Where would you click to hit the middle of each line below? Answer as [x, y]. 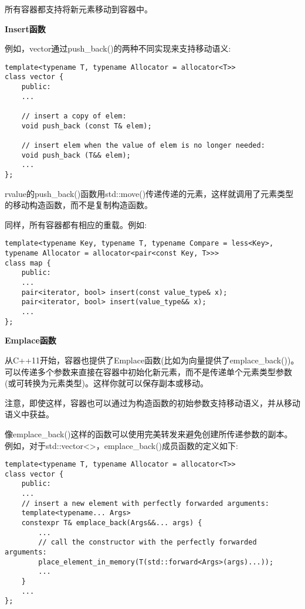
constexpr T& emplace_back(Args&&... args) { [112, 523]
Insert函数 [25, 28]
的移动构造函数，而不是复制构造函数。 [79, 205]
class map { [28, 263]
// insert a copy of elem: [74, 116]
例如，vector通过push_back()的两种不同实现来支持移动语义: [118, 48]
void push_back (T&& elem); [76, 155]
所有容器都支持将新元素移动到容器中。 [79, 9]
